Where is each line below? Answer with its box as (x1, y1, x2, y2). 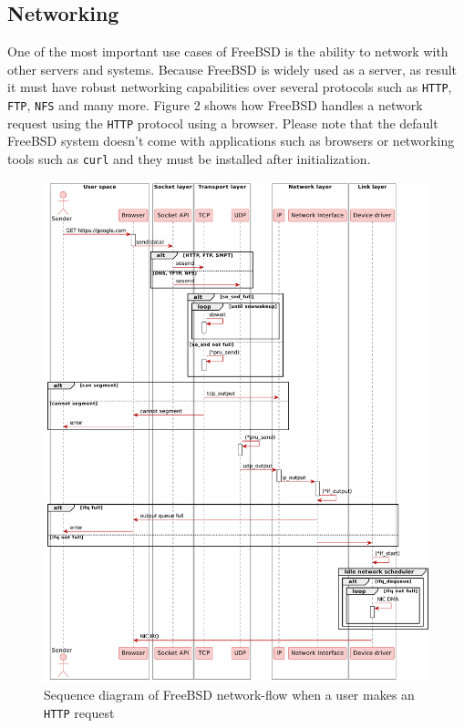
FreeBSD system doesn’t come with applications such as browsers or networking (7, 131, 455, 150)
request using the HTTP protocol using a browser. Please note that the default (7, 113, 438, 132)
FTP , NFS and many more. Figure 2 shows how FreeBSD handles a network (7, 96, 423, 115)
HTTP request (44, 702, 115, 722)
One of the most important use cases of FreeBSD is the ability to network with (7, 42, 449, 61)
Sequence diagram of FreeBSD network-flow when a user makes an (44, 684, 415, 703)
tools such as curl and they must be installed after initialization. (7, 149, 371, 168)
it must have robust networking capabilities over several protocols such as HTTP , (7, 77, 452, 97)
